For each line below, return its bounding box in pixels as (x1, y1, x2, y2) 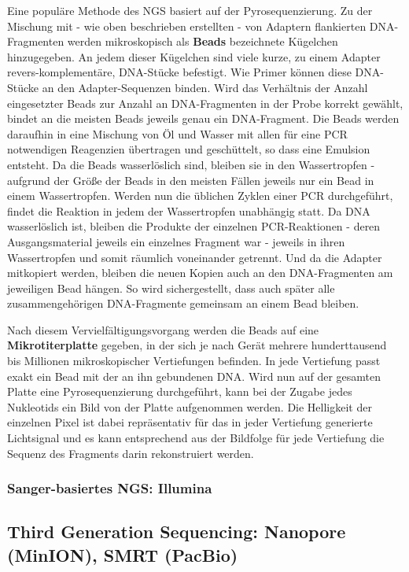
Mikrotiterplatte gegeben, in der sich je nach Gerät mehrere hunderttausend (7, 337, 387, 353)
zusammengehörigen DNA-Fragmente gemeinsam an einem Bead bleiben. (7, 295, 359, 312)
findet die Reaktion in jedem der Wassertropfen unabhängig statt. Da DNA (7, 202, 370, 219)
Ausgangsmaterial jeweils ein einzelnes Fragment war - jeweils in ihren (7, 233, 345, 249)
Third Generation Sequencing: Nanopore (7, 519, 346, 544)
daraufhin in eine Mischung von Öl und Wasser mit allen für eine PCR (7, 125, 348, 142)
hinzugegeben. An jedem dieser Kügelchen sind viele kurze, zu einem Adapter (7, 48, 381, 65)
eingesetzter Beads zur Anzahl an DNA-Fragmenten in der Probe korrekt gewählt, (7, 94, 403, 111)
